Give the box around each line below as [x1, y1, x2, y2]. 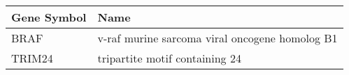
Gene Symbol [11, 9, 87, 25]
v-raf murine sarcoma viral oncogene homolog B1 [97, 30, 338, 46]
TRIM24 [11, 50, 53, 66]
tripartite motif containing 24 [97, 50, 241, 66]
